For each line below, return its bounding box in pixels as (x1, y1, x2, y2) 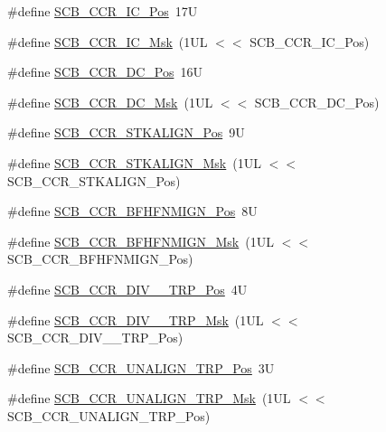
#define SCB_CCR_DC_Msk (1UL (7, 92, 213, 111)
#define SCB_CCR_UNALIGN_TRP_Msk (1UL (7, 389, 291, 408)
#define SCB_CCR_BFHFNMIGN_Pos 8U (7, 202, 258, 221)
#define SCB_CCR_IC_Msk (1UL (7, 32, 208, 51)
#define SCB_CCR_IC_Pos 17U (7, 2, 198, 20)
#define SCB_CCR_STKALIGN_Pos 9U (7, 123, 245, 142)
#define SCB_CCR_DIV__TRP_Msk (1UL (7, 310, 264, 329)
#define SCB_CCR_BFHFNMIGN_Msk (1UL (7, 231, 274, 250)
